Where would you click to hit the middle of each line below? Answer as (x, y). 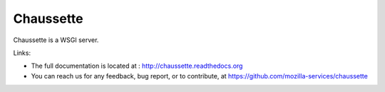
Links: (22, 53)
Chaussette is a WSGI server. (56, 40)
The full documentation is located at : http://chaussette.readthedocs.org (137, 66)
